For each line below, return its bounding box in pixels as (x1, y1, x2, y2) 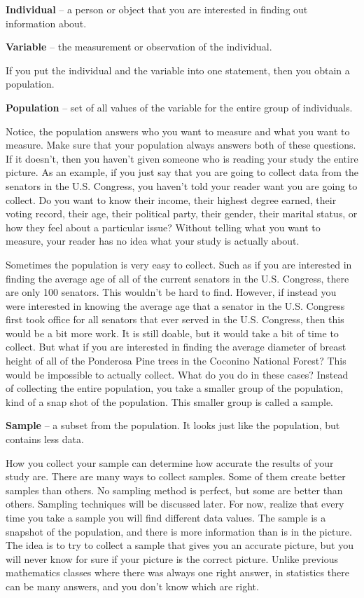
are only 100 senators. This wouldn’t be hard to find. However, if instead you (6, 285, 337, 299)
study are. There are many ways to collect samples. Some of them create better (6, 469, 346, 484)
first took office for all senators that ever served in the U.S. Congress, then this (6, 312, 344, 327)
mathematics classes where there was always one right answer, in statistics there (6, 565, 349, 580)
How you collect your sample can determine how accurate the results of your (6, 455, 334, 470)
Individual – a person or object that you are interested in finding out (6, 2, 308, 16)
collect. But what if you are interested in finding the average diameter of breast (6, 339, 346, 354)
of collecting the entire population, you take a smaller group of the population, (6, 381, 344, 395)
